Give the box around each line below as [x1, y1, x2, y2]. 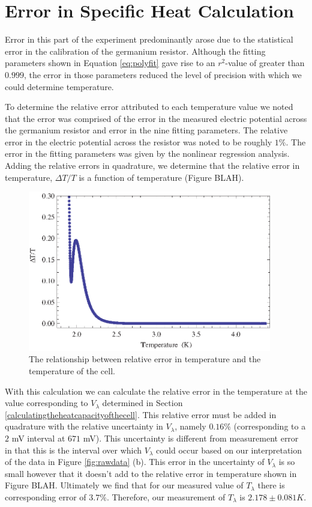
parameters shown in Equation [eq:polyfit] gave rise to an [5, 56, 215, 69]
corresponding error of [5, 490, 86, 503]
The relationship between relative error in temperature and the [29, 353, 261, 365]
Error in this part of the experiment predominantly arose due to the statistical [5, 33, 293, 46]
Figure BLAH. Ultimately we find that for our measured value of [5, 479, 244, 491]
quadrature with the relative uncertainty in [5, 420, 163, 433]
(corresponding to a [233, 420, 306, 433]
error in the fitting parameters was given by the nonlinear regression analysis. [5, 147, 290, 160]
